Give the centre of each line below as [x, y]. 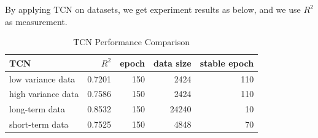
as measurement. [36, 21]
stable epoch [227, 63]
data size [173, 63]
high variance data [44, 94]
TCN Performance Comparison [131, 42]
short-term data [39, 124]
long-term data [37, 109]
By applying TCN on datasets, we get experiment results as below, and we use [153, 9]
